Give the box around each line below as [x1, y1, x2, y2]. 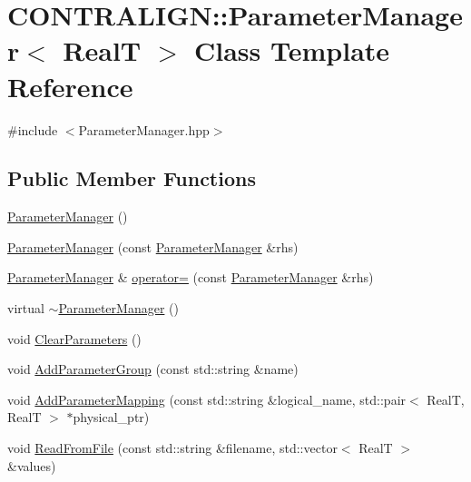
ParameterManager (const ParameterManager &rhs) [7, 237, 299, 256]
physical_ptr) [73, 408, 150, 427]
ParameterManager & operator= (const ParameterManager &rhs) [7, 268, 374, 287]
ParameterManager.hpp [78, 120, 210, 139]
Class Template [194, 32, 390, 69]
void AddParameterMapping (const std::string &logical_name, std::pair [7, 389, 407, 408]
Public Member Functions [7, 164, 256, 192]
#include [7, 120, 58, 139]
